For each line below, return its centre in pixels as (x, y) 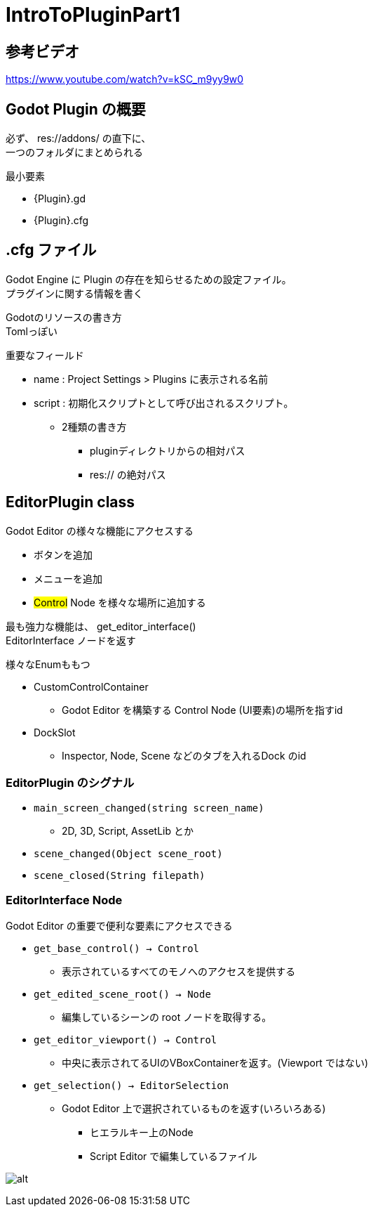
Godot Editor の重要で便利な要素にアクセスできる (119, 926)
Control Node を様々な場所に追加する (120, 602)
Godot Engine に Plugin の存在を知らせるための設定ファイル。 (149, 279)
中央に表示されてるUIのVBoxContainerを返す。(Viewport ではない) (215, 1063)
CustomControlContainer (91, 686)
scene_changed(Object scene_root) (128, 854)
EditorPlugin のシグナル (70, 783)
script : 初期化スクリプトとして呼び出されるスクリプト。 (164, 403)
